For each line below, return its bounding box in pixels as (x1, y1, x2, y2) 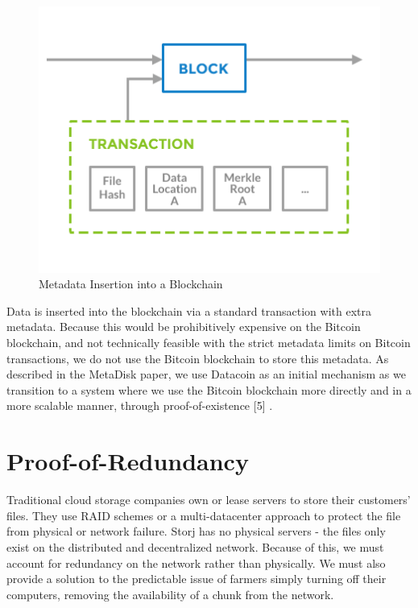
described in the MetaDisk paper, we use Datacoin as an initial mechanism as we (6, 366, 406, 383)
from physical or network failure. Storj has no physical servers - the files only (6, 523, 386, 540)
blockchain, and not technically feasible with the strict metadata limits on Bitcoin (6, 334, 411, 351)
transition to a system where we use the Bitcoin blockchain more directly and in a (6, 381, 412, 398)
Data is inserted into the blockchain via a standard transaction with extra (6, 302, 371, 319)
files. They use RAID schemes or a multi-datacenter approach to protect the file (6, 507, 401, 523)
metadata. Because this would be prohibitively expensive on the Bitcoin (6, 318, 361, 335)
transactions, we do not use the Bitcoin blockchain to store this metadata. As (6, 349, 389, 366)
